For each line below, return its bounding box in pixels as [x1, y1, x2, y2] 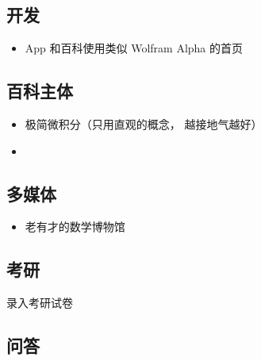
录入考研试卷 [6, 294, 73, 311]
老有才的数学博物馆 [25, 218, 125, 235]
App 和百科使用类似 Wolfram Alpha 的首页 [25, 40, 244, 56]
